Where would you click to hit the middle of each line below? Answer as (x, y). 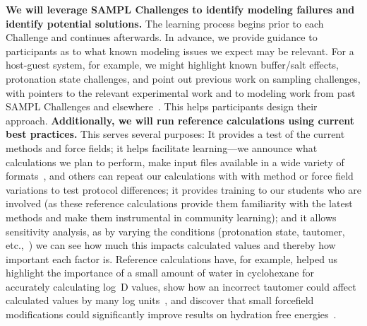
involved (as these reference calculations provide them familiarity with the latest (179, 203)
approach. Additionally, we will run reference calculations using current (180, 120)
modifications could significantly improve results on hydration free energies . (171, 314)
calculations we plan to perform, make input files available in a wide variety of (175, 162)
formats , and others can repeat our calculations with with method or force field (180, 176)
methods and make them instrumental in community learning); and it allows (171, 217)
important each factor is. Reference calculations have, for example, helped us (172, 258)
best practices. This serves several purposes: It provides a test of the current (175, 134)
